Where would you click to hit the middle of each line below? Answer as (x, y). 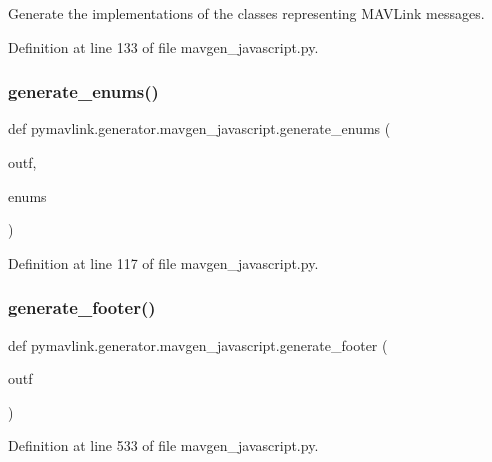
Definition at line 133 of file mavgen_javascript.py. (163, 46)
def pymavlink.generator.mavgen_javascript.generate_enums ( (199, 128)
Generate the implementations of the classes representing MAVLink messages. (246, 13)
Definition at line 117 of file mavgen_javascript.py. (163, 262)
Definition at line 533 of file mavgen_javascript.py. (163, 445)
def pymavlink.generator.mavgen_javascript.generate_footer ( (198, 344)
